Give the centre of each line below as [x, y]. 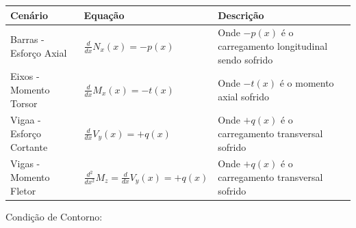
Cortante [29, 146]
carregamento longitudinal [273, 45]
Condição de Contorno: [54, 216]
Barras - [27, 39]
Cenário [29, 15]
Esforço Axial [39, 52]
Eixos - [25, 76]
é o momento [307, 83]
